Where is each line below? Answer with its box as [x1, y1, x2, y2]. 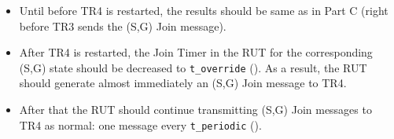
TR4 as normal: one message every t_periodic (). [19, 116, 262, 133]
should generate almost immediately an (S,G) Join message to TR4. [19, 75, 347, 91]
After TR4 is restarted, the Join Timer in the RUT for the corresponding [19, 44, 373, 60]
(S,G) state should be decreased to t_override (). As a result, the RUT [19, 59, 367, 75]
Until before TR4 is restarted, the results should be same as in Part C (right [19, 2, 388, 18]
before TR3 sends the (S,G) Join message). [19, 17, 226, 34]
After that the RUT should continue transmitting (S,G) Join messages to [19, 101, 372, 118]
